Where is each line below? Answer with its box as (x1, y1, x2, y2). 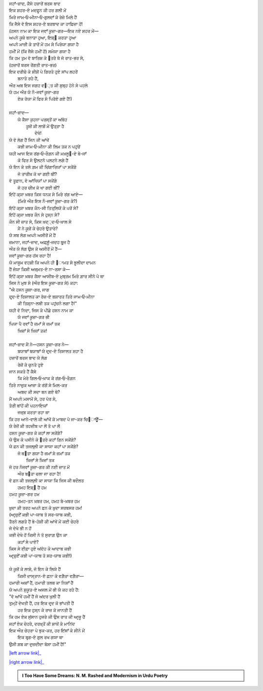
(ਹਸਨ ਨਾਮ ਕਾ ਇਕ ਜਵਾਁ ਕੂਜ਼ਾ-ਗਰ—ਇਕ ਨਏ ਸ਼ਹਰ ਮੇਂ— (9, 28, 99, 34)
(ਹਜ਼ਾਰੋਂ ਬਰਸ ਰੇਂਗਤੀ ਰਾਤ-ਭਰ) (9, 62, 57, 68)
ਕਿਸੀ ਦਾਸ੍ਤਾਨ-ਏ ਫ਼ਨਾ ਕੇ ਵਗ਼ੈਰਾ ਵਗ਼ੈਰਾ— (18, 573, 84, 579)
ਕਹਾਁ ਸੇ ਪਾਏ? (18, 539, 39, 545)
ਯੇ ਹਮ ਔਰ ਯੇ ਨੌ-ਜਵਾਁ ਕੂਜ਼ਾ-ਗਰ (9, 89, 59, 95)
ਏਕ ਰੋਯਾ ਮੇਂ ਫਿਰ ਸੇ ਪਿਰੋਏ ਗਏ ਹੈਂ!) (18, 96, 73, 102)
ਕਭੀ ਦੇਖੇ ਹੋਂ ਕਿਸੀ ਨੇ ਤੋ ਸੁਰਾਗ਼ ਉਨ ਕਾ (9, 532, 68, 538)
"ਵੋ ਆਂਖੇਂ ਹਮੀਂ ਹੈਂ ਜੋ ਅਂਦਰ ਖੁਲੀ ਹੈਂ (9, 593, 60, 599)
